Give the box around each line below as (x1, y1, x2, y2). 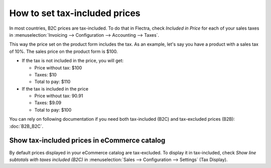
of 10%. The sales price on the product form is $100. (9, 48, 118, 54)
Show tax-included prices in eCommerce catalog (9, 136, 166, 145)
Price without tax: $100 (34, 64, 82, 70)
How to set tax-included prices (9, 8, 141, 19)
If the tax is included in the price (22, 86, 89, 92)
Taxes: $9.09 (34, 100, 62, 106)
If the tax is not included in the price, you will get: (22, 58, 124, 64)
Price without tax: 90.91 (34, 93, 83, 99)
